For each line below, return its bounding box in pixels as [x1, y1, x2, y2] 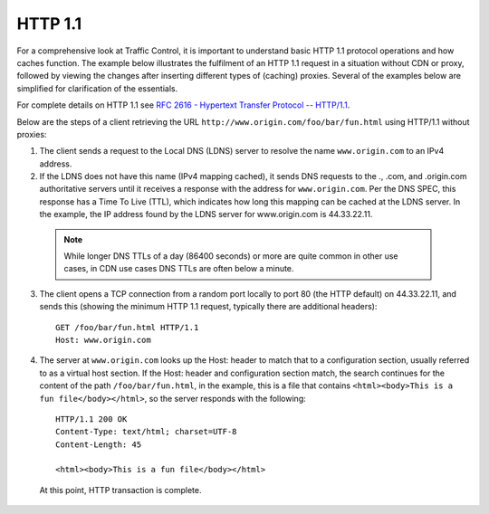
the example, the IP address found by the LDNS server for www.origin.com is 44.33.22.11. [39, 209, 373, 220]
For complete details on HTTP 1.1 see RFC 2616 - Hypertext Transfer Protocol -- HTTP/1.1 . [16, 100, 350, 110]
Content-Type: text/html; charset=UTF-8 [55, 426, 237, 437]
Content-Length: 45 [55, 439, 142, 450]
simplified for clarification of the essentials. [16, 82, 178, 94]
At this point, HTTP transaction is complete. [39, 484, 202, 495]
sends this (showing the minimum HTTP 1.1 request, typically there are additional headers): [39, 301, 378, 312]
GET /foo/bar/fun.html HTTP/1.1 [55, 322, 199, 332]
